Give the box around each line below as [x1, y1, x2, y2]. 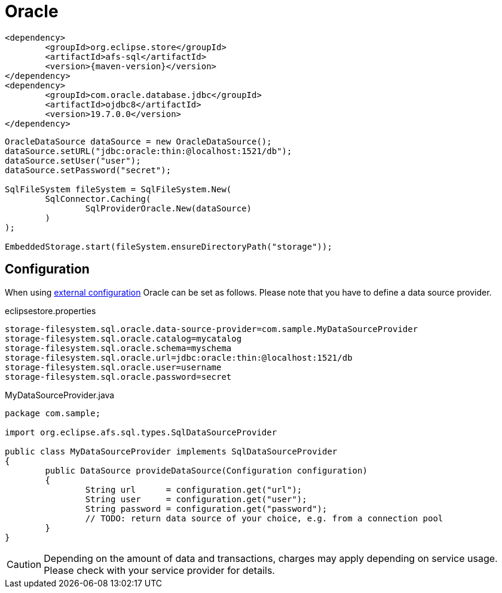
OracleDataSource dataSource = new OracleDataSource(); [5, 136, 272, 146]
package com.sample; [5, 408, 101, 418]
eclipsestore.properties [5, 305, 96, 316]
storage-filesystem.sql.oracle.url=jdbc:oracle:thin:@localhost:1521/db [5, 352, 353, 362]
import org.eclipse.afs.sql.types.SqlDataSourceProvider [5, 427, 277, 437]
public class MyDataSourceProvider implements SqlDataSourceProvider [5, 446, 338, 456]
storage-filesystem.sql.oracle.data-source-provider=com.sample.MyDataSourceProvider [5, 324, 418, 334]
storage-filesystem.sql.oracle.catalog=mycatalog [5, 333, 242, 343]
